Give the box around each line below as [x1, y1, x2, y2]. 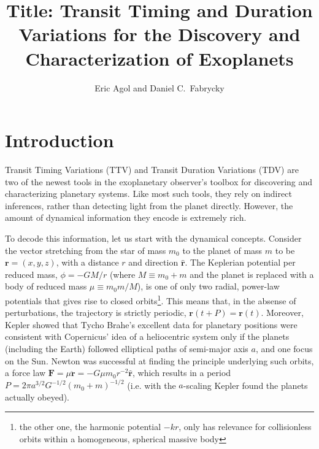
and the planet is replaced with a [190, 267, 314, 280]
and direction [128, 256, 179, 269]
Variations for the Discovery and [18, 21, 301, 47]
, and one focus [255, 342, 313, 355]
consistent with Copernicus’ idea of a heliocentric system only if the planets [5, 330, 290, 343]
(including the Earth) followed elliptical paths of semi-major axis [5, 342, 248, 355]
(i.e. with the [127, 378, 176, 391]
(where [109, 267, 136, 280]
